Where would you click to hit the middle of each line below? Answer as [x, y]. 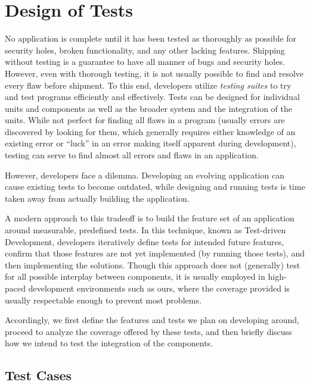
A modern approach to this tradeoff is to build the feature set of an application [150, 218]
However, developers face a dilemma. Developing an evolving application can [145, 175]
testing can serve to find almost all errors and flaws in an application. [132, 155]
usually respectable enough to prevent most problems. [103, 300]
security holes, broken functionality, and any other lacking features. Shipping [145, 50]
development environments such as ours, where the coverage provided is [159, 288]
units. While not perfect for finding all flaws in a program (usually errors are [145, 120]
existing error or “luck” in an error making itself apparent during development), [151, 143]
